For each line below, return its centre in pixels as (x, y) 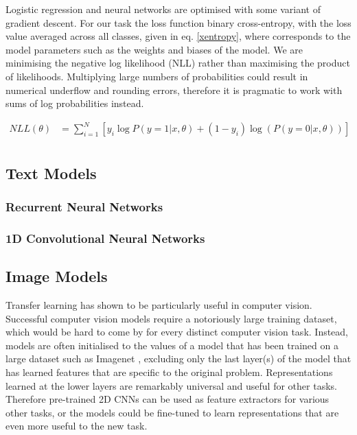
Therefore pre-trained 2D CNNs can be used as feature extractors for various (168, 399)
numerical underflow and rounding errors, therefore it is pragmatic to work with (174, 90)
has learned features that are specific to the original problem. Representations (169, 372)
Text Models (51, 173)
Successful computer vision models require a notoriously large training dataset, (171, 318)
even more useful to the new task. (77, 426)
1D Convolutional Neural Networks (105, 238)
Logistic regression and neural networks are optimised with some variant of (163, 9)
